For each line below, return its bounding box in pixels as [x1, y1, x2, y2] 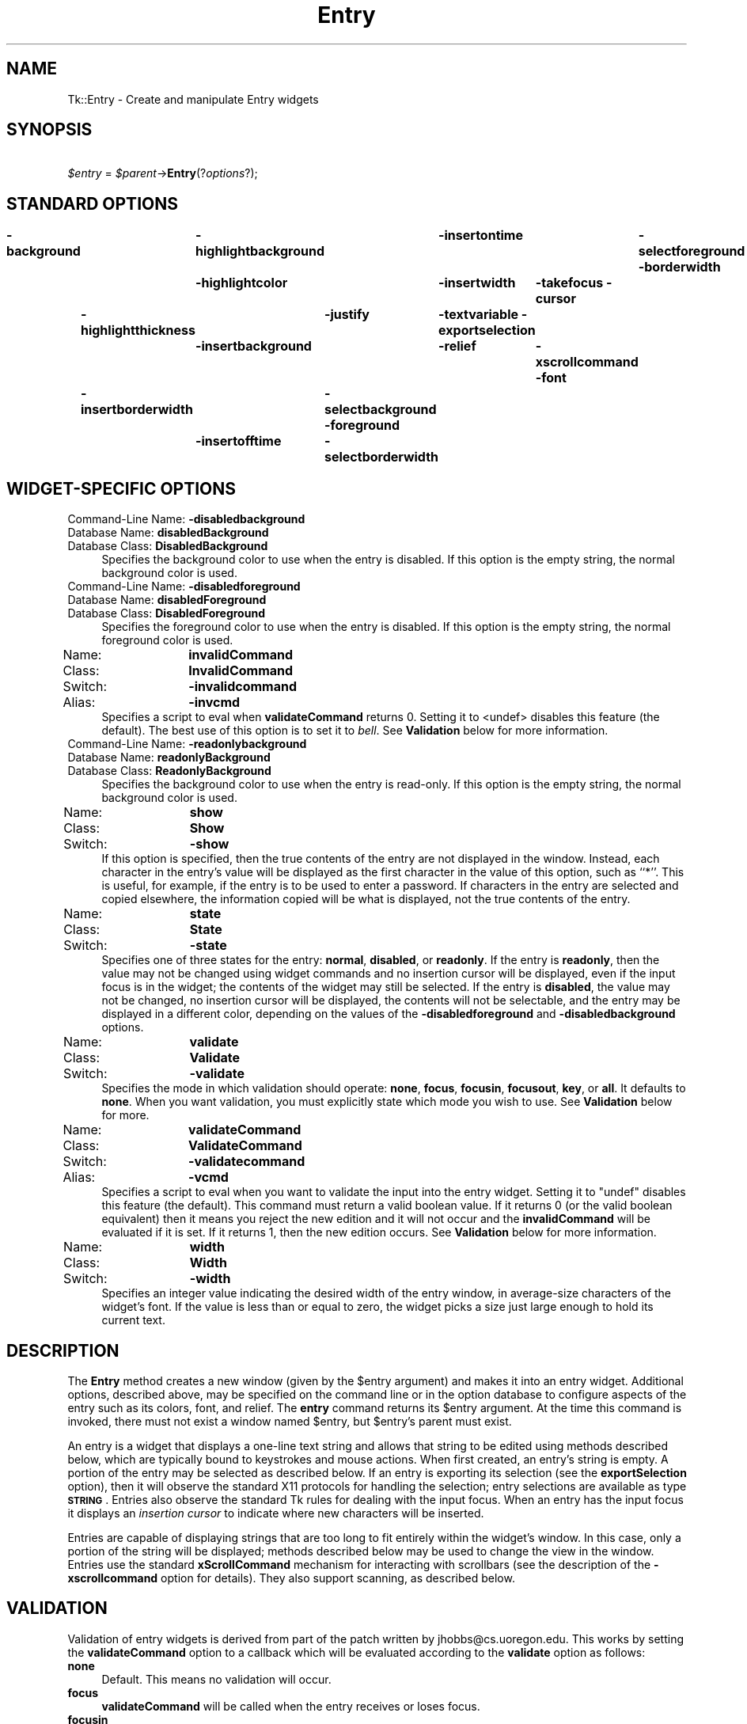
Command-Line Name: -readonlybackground [67, 737, 307, 751]
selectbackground [324, 401, 437, 418]
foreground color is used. [101, 633, 233, 647]
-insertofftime [195, 433, 282, 450]
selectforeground [638, 243, 745, 260]
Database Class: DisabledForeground [67, 606, 265, 621]
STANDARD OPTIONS [6, 193, 178, 214]
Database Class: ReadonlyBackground [67, 764, 271, 778]
